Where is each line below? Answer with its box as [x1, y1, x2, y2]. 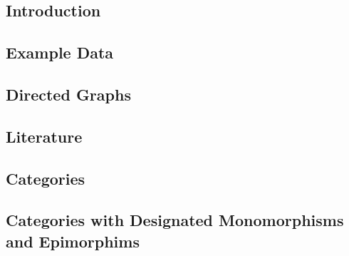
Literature [6, 125, 83, 147]
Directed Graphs [6, 83, 131, 105]
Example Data [6, 41, 114, 63]
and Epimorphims [6, 230, 140, 252]
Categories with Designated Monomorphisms [6, 209, 344, 231]
